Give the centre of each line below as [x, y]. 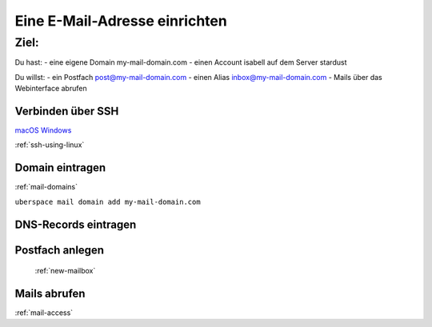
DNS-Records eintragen [76, 224]
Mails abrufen [50, 293]
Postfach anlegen [59, 250]
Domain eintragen [60, 168]
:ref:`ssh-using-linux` [50, 145]
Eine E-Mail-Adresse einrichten [121, 21]
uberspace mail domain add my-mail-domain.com [108, 201]
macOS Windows [43, 130]
